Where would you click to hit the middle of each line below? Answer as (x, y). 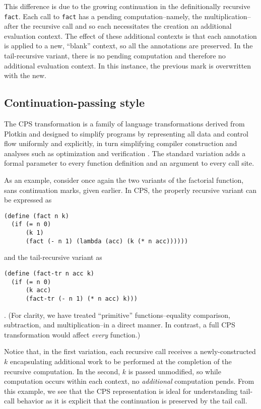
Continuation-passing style (75, 103)
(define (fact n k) (37, 216)
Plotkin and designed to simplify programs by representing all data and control (126, 133)
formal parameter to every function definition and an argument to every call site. (129, 163)
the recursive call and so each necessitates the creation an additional (126, 26)
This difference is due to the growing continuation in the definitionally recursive (127, 6)
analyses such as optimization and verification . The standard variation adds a (125, 153)
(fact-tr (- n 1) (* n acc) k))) (81, 298)
